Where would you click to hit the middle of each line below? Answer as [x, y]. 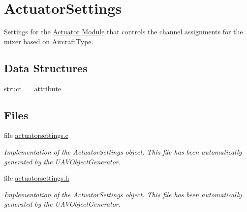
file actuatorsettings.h [37, 178]
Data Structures [46, 67]
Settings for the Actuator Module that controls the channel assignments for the [123, 32]
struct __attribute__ [38, 88]
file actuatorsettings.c [36, 135]
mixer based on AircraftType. [49, 41]
